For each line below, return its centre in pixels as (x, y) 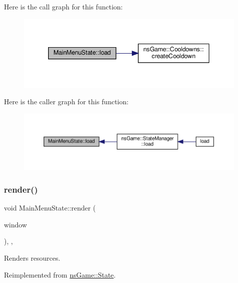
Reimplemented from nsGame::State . (60, 274)
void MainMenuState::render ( (50, 208)
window (16, 224)
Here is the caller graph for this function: (66, 102)
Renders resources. (32, 257)
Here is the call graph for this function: (63, 6)
